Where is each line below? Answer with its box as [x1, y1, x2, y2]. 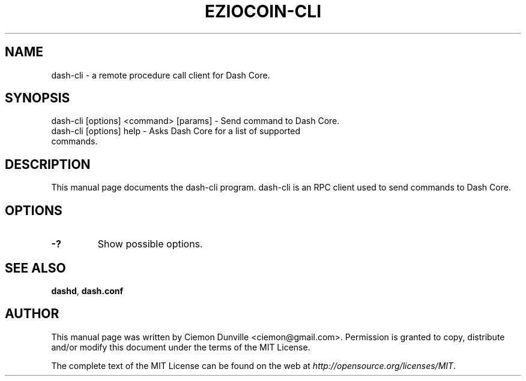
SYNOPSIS [5, 90, 70, 106]
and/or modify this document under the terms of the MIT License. [51, 341, 310, 352]
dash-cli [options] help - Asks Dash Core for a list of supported [51, 126, 300, 137]
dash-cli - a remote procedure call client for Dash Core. [51, 69, 270, 80]
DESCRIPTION [5, 156, 91, 172]
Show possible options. [97, 238, 203, 250]
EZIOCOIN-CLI [204, 1, 322, 22]
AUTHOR [5, 306, 59, 322]
